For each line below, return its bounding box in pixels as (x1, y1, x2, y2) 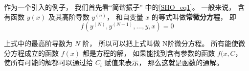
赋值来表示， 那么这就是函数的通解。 (104, 57, 224, 68)
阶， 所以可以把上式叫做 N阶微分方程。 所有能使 (82, 38, 239, 48)
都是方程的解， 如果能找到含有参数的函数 (82, 47, 215, 58)
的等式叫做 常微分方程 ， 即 (152, 11, 236, 22)
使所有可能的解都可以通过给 (4, 57, 93, 68)
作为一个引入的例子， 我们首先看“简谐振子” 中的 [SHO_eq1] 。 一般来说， (4, 2, 236, 12)
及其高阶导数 (48, 11, 90, 22)
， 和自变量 (107, 11, 143, 22)
